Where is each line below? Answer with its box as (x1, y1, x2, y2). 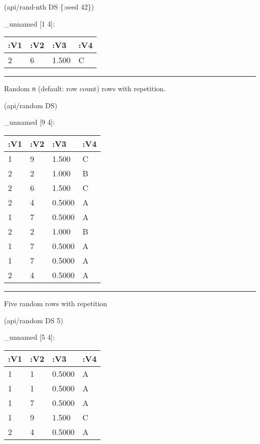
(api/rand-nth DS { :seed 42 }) (4, 2, 94, 12)
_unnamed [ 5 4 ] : (4, 332, 55, 342)
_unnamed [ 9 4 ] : (4, 117, 55, 127)
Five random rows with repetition (4, 298, 107, 309)
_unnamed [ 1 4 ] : (4, 18, 55, 29)
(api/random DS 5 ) (4, 315, 63, 325)
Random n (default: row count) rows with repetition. (4, 83, 165, 94)
